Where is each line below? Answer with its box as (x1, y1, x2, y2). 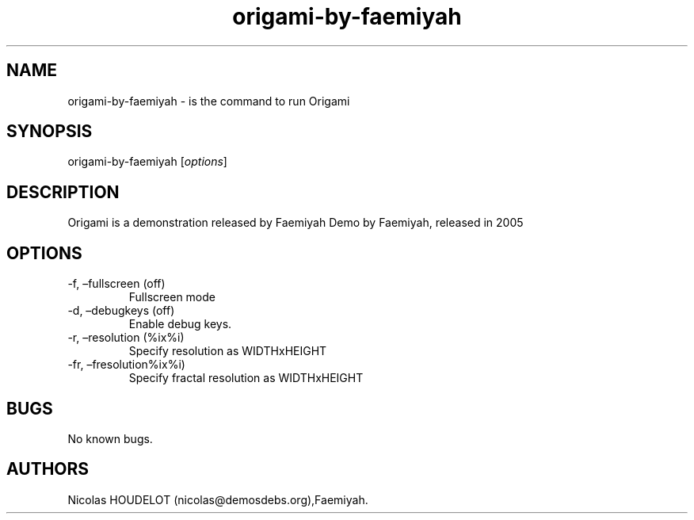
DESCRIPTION (6, 182, 120, 202)
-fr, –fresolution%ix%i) (67, 357, 185, 372)
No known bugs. (67, 431, 153, 445)
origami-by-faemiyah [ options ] (67, 155, 227, 169)
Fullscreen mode (128, 290, 216, 304)
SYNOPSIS (6, 121, 93, 142)
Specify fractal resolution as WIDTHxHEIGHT (128, 371, 364, 385)
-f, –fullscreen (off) (67, 277, 166, 291)
